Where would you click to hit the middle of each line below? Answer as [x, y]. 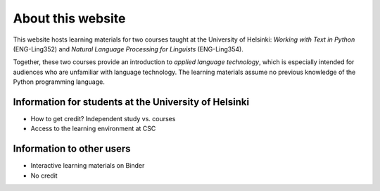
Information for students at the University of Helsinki [131, 102]
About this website [69, 18]
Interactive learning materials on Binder [88, 166]
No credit [44, 175]
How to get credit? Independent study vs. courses [103, 119]
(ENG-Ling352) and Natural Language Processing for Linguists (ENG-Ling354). [128, 49]
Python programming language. [59, 82]
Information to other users [72, 149]
